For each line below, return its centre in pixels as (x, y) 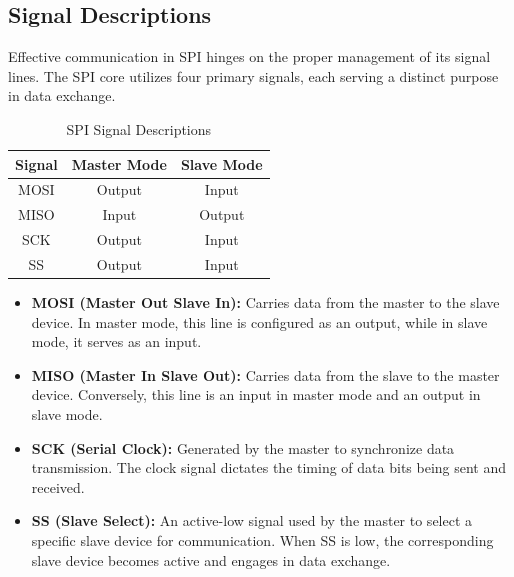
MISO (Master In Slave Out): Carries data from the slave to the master (265, 374)
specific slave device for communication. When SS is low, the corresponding (262, 539)
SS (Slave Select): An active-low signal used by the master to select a (252, 520)
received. (58, 486)
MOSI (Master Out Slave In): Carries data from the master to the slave (265, 302)
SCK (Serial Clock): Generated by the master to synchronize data (243, 447)
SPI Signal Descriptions (139, 128)
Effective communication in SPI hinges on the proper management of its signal (249, 56)
